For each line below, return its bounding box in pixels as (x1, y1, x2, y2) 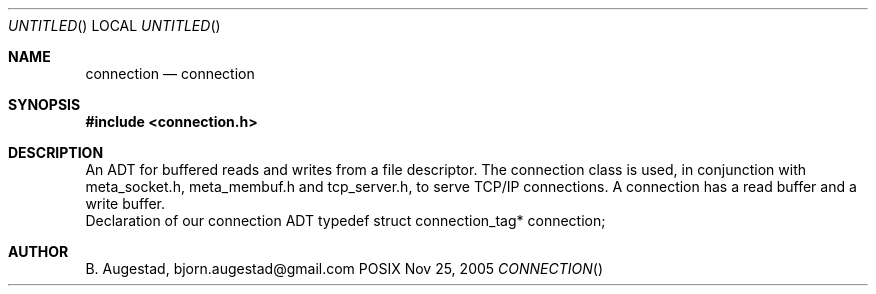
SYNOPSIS (8, 96, 81, 113)
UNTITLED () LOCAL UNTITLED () (8, 17, 221, 34)
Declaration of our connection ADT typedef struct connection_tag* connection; (85, 212, 606, 229)
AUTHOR (8, 243, 69, 260)
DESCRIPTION (8, 144, 104, 161)
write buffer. (85, 195, 166, 212)
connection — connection (85, 65, 255, 82)
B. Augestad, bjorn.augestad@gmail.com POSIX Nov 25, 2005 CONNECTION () (85, 260, 603, 277)
